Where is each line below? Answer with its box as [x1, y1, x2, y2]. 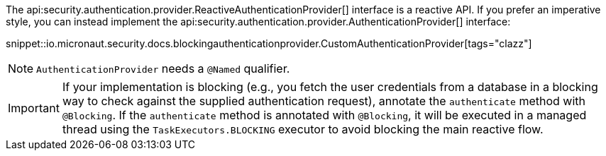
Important [8, 101, 60, 115]
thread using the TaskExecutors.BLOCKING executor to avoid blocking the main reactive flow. [62, 122, 544, 136]
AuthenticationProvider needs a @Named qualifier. [36, 61, 290, 76]
